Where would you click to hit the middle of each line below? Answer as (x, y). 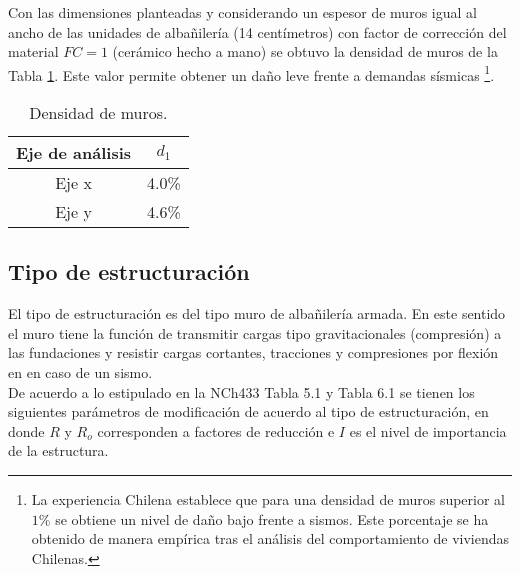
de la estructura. (58, 450)
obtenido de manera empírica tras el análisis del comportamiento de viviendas (270, 538)
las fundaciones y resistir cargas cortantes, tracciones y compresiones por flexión (253, 352)
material (33, 51)
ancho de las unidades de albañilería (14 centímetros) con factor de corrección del (257, 31)
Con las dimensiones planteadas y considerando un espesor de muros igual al (242, 12)
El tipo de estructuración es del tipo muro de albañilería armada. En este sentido (257, 313)
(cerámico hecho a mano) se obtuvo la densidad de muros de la (305, 51)
